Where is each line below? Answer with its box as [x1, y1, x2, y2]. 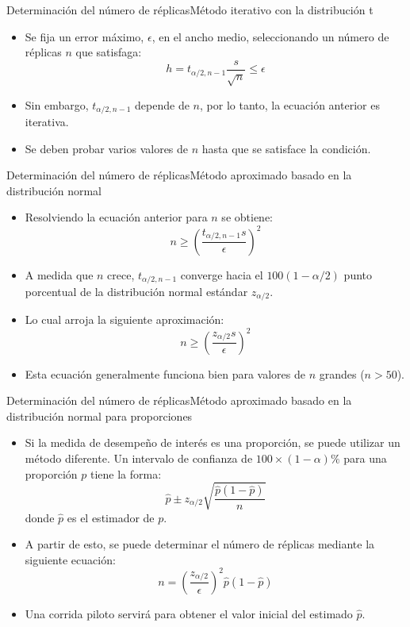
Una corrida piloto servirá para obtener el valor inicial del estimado [25, 605, 353, 621]
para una [343, 449, 387, 466]
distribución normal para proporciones [6, 407, 193, 424]
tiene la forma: [90, 465, 162, 482]
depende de [135, 96, 190, 113]
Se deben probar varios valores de [25, 140, 189, 156]
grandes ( [319, 365, 365, 382]
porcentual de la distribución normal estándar [25, 283, 248, 299]
